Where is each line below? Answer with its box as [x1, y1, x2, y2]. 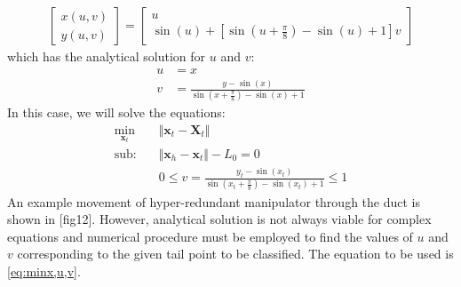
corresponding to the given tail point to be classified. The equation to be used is [17, 244, 454, 263]
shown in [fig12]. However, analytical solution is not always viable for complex [7, 210, 432, 228]
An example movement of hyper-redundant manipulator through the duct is [7, 192, 420, 211]
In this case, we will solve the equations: [7, 103, 226, 122]
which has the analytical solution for [7, 47, 206, 66]
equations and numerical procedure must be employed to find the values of [7, 227, 413, 245]
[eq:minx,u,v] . [7, 261, 81, 280]
